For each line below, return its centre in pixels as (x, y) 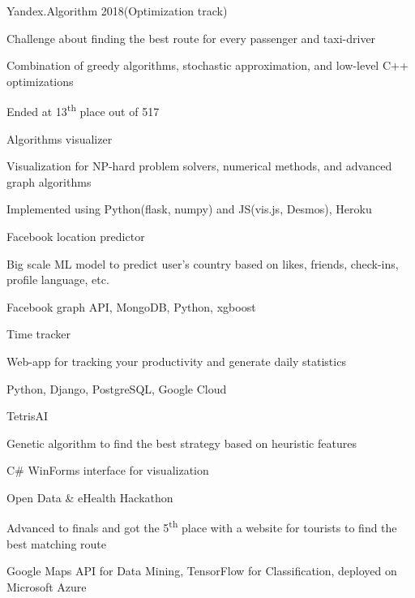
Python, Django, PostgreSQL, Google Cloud (117, 388)
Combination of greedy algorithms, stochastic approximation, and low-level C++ (207, 65)
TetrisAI (28, 416)
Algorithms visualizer (60, 138)
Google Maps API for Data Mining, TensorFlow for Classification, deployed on (202, 571)
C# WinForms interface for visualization (108, 470)
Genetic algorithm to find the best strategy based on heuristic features (182, 443)
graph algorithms (49, 181)
